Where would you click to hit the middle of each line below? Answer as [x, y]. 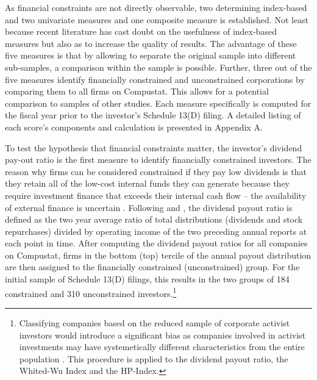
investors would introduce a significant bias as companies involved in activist [162, 335]
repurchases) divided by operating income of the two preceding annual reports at [156, 231]
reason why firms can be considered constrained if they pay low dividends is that [156, 171]
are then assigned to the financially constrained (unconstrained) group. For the [152, 267]
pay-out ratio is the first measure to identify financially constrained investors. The [158, 160]
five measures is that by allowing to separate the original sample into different [151, 55]
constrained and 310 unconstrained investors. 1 [91, 292]
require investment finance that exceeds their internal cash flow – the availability [156, 195]
